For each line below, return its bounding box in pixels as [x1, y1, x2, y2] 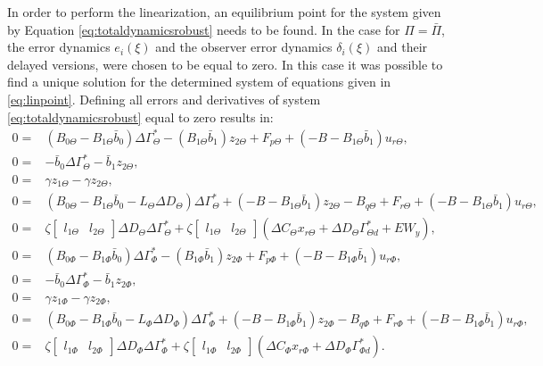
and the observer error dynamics [155, 37, 333, 56]
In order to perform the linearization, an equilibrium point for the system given [7, 3, 441, 21]
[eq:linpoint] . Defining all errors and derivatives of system [7, 89, 321, 108]
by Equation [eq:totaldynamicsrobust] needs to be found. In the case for [7, 20, 400, 38]
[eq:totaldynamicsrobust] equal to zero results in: [7, 107, 274, 126]
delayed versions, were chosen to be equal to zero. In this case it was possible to [7, 54, 443, 73]
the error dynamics [7, 37, 111, 56]
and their [376, 37, 428, 56]
